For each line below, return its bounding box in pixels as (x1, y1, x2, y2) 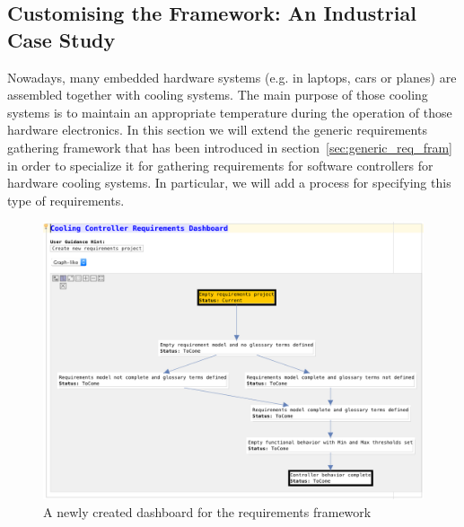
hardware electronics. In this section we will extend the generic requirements (7, 120, 427, 139)
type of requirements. (7, 190, 125, 209)
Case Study (7, 25, 116, 53)
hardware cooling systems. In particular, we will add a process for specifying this (7, 173, 451, 192)
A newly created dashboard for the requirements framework (43, 502, 372, 521)
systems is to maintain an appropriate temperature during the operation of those (7, 102, 452, 121)
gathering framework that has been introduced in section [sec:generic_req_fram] (7, 137, 452, 156)
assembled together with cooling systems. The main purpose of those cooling (7, 85, 428, 104)
